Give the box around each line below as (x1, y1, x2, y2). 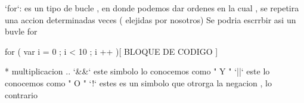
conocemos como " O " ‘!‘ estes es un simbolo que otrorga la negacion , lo (5, 76, 272, 89)
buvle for (5, 25, 38, 38)
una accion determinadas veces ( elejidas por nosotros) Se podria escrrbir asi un (5, 13, 296, 26)
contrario (5, 88, 38, 101)
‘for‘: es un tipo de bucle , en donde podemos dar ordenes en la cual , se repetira (5, 2, 299, 14)
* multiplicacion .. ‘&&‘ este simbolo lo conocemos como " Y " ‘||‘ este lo (5, 65, 270, 77)
